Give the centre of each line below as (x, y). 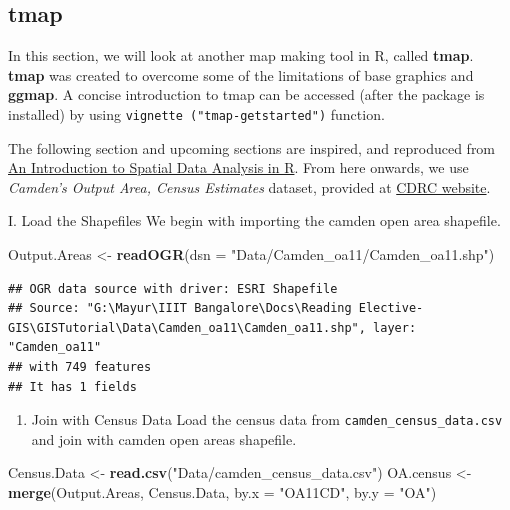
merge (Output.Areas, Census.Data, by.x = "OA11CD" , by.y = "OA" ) (222, 492)
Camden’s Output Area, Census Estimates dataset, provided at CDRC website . (249, 186)
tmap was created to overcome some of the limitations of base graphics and (241, 74)
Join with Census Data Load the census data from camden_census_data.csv (267, 419)
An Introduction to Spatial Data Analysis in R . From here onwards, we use (238, 167)
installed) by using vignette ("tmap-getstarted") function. (196, 113)
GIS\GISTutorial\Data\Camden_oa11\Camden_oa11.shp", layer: (212, 327)
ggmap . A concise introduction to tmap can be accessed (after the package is (246, 94)
